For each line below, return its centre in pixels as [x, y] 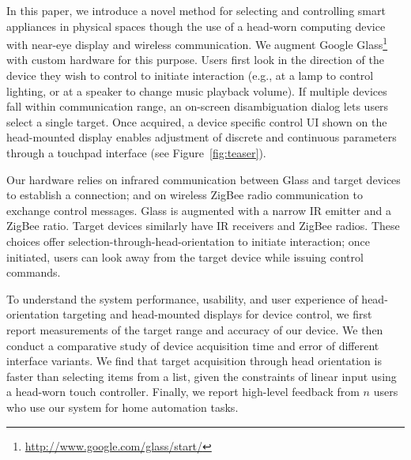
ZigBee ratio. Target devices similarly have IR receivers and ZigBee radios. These [203, 226]
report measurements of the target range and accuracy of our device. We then [195, 329]
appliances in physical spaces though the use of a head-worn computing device [196, 26]
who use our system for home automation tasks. [123, 407]
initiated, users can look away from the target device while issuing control [185, 256]
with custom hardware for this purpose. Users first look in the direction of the [195, 60]
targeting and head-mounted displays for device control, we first [217, 314]
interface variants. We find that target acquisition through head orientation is [194, 361]
